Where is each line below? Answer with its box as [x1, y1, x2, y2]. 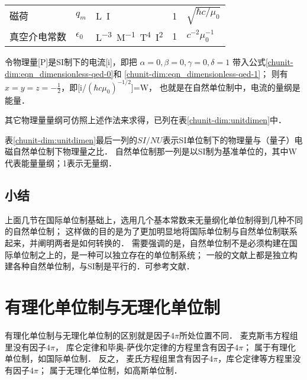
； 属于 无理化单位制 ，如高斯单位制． [38, 363, 182, 376]
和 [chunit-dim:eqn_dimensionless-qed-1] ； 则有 [113, 67, 288, 79]
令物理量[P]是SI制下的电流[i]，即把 [5, 55, 137, 67]
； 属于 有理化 [243, 340, 296, 353]
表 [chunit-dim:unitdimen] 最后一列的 [5, 133, 138, 146]
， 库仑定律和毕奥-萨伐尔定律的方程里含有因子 [54, 340, 235, 353]
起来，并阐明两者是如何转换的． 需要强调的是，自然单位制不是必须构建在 [5, 237, 289, 249]
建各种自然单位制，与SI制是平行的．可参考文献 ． [5, 260, 195, 272]
